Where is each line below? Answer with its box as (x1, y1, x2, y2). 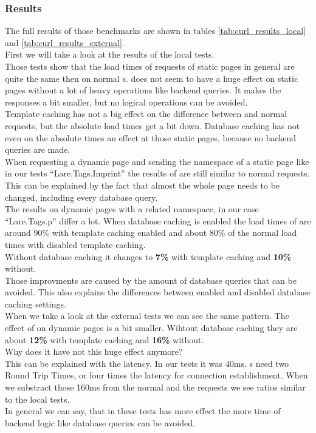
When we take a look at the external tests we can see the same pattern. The (5, 309, 289, 322)
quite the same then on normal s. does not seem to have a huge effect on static (5, 72, 298, 84)
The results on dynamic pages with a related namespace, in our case (5, 203, 259, 215)
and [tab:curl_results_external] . (5, 36, 125, 49)
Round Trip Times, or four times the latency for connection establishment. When (5, 369, 308, 381)
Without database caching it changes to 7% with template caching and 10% (5, 250, 292, 263)
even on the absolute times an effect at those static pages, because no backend (5, 131, 297, 144)
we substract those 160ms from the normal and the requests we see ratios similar (5, 381, 306, 394)
